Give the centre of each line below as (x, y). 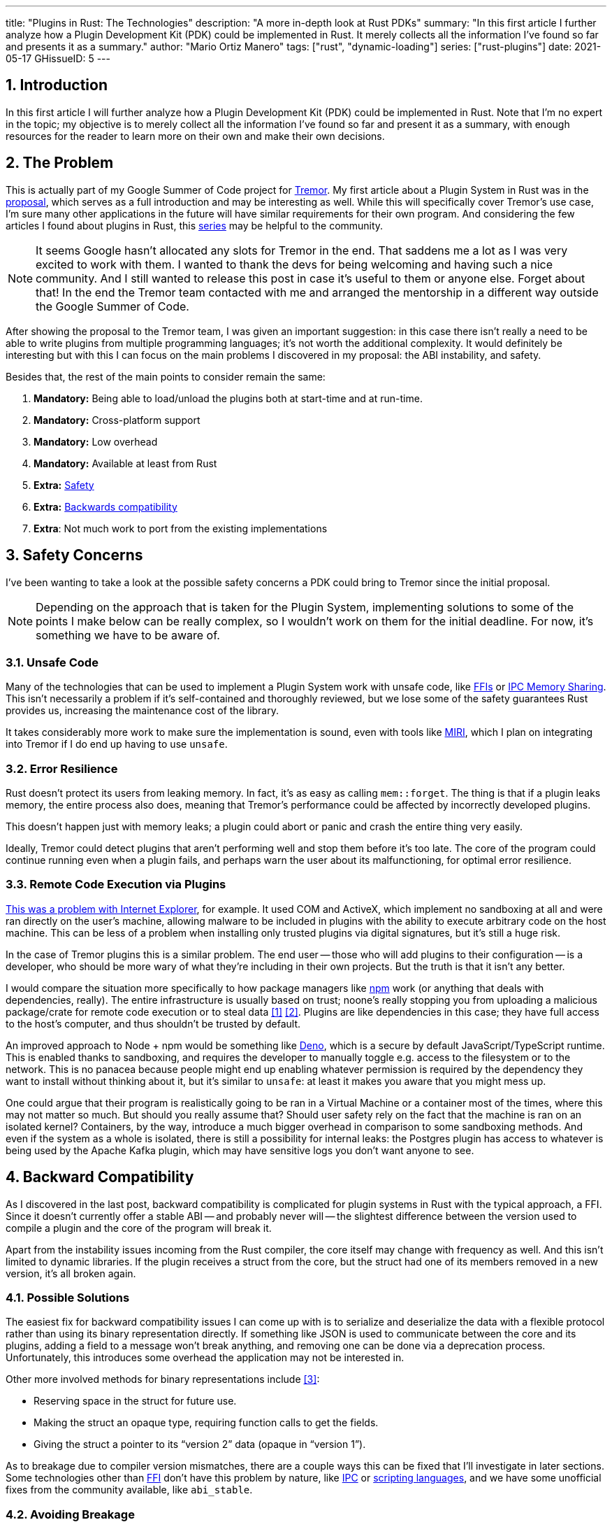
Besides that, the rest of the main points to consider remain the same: (166, 376)
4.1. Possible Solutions (68, 1298)
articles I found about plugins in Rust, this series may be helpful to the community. (195, 225)
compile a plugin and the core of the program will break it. (139, 1228)
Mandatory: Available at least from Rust (125, 463)
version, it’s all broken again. (71, 1273)
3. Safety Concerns (74, 555)
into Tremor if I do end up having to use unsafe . (117, 744)
